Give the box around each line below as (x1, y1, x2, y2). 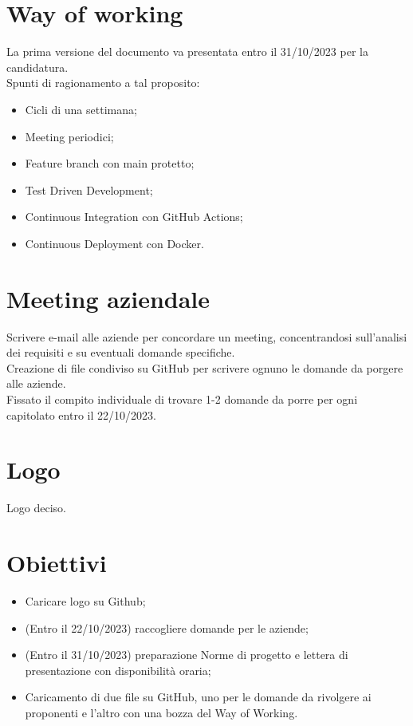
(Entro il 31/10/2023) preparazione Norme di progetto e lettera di (25, 646, 348, 663)
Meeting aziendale (6, 282, 210, 314)
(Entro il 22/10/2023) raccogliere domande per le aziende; (25, 619, 309, 636)
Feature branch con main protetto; (25, 155, 195, 172)
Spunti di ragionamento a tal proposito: (6, 74, 200, 91)
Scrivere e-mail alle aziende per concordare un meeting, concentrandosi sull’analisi (6, 328, 407, 345)
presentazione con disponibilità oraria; (25, 661, 211, 678)
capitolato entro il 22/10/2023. (6, 406, 156, 423)
